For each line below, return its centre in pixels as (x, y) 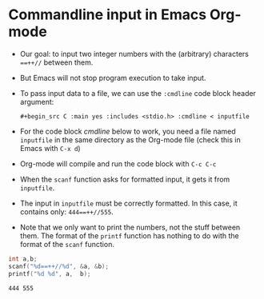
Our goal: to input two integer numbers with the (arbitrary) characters (134, 54)
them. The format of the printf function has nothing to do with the (129, 235)
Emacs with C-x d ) (50, 148)
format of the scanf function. (67, 244)
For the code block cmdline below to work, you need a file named (128, 131)
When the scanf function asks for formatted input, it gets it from (125, 179)
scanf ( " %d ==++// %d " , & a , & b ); (59, 266)
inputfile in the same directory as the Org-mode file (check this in (130, 140)
